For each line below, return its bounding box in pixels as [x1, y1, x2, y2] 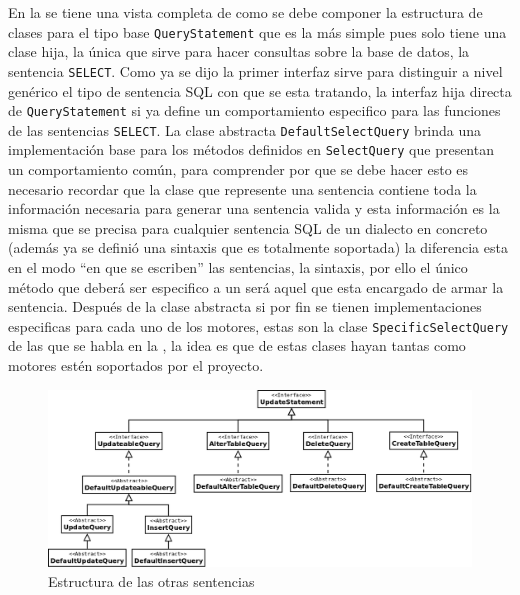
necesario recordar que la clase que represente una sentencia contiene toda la [8, 178, 477, 199]
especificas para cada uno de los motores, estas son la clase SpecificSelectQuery [8, 315, 509, 336]
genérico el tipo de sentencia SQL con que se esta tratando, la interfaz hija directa [8, 80, 512, 101]
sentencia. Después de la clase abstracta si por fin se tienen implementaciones [8, 296, 482, 317]
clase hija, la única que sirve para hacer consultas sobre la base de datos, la [8, 41, 470, 62]
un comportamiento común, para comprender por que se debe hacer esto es [8, 159, 469, 180]
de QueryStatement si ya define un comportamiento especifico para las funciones [8, 100, 501, 121]
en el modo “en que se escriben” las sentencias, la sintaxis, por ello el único [8, 257, 468, 278]
